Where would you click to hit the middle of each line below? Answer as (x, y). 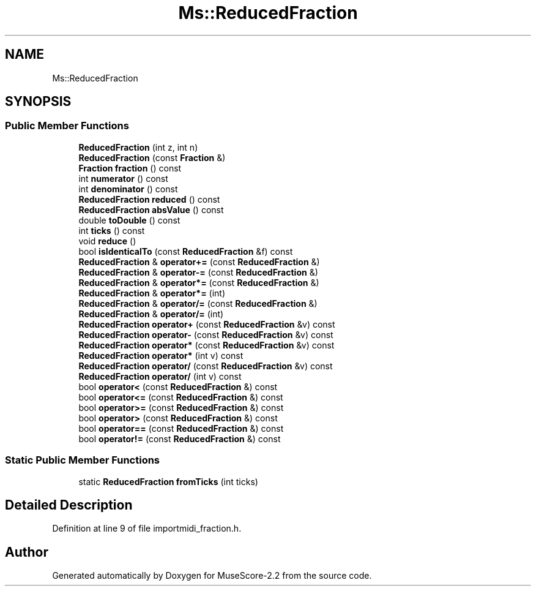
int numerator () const (123, 178)
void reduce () (107, 241)
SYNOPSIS (38, 102)
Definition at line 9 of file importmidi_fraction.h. (147, 529)
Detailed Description (69, 505)
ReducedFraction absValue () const (151, 209)
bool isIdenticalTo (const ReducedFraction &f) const (186, 251)
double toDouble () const (129, 220)
